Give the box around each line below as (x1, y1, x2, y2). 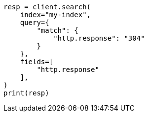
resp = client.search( (3, 3, 91, 11)
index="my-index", (20, 11, 91, 19)
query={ (20, 19, 49, 26)
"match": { (37, 26, 78, 34)
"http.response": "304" (53, 34, 145, 42)
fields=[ (20, 58, 54, 66)
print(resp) (3, 89, 49, 97)
